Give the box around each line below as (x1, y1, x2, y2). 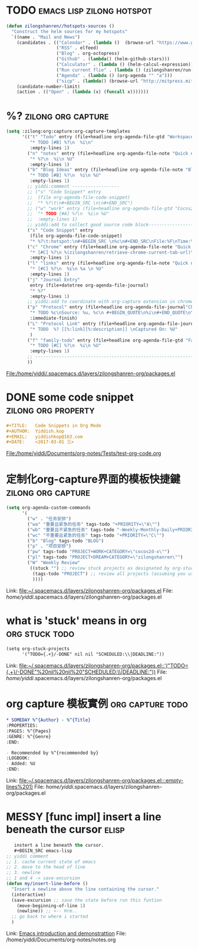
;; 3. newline (6, 870, 41, 876)
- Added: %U (6, 760, 35, 767)
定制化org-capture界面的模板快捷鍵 (6, 472, 181, 486)
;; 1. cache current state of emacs (6, 859, 96, 864)
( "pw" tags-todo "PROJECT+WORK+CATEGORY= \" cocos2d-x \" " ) (27, 549, 170, 555)
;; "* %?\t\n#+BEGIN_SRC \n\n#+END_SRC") (27, 200, 133, 206)
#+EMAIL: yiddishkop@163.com (6, 434, 83, 440)
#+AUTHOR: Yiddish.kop (6, 428, 65, 434)
